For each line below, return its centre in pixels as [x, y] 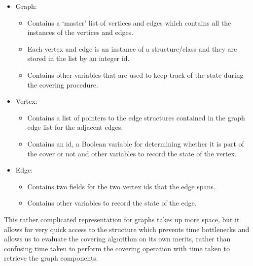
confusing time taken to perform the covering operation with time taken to [117, 248]
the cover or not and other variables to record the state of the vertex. [132, 153]
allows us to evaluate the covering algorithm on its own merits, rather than [117, 239]
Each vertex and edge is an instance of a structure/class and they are [132, 48]
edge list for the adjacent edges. [75, 127]
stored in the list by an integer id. [78, 58]
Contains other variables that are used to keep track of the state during [135, 74]
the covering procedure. [63, 84]
